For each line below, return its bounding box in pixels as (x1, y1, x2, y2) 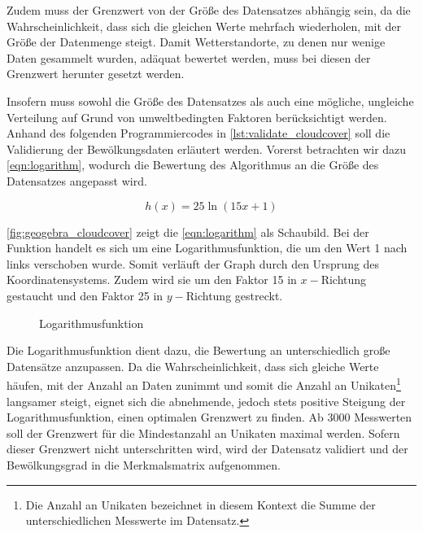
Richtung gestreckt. (185, 286, 283, 304)
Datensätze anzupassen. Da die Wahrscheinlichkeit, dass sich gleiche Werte (7, 357, 379, 374)
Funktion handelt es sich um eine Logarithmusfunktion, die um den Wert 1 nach (7, 239, 408, 256)
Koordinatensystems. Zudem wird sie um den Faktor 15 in (7, 271, 297, 288)
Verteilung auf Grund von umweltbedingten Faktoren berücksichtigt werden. (7, 108, 387, 125)
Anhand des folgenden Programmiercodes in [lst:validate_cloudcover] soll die (7, 125, 390, 142)
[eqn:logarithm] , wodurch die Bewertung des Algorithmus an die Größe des (7, 156, 379, 173)
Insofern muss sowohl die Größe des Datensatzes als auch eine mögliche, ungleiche (7, 92, 414, 109)
